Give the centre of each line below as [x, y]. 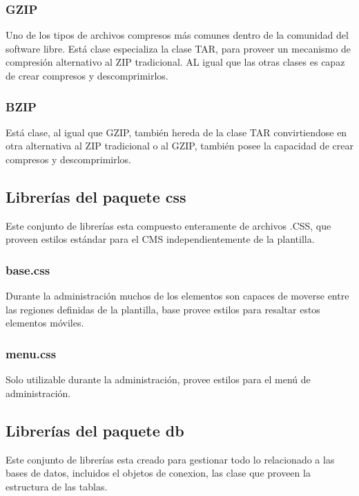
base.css [28, 269]
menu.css [31, 353]
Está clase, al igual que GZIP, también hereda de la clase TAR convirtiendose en [176, 132]
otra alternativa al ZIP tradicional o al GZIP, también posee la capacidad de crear [179, 146]
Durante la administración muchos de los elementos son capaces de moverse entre [177, 296]
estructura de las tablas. [57, 486]
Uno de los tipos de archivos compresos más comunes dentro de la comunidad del [177, 35]
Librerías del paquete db [95, 430]
